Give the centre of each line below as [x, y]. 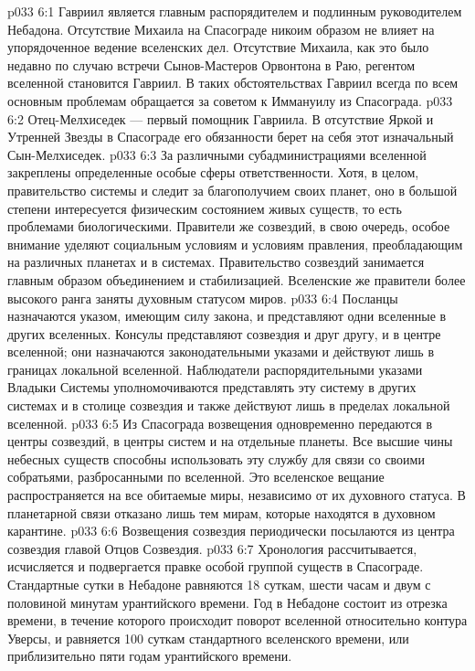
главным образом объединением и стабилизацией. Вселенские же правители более [237, 279]
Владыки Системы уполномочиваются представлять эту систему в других [212, 387]
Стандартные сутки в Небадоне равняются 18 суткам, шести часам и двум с [219, 584]
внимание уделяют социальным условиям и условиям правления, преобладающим [235, 244]
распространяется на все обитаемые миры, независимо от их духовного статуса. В [237, 495]
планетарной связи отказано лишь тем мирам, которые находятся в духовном [222, 512]
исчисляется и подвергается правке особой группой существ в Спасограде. [216, 566]
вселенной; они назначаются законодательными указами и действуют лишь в [221, 351]
